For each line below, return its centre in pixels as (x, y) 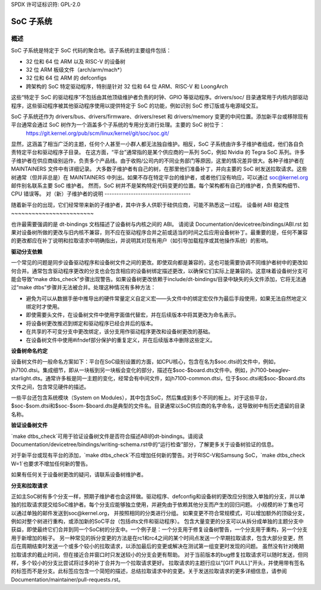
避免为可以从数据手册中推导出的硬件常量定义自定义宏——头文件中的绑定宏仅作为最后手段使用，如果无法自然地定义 (166, 298)
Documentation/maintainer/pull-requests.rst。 (67, 579)
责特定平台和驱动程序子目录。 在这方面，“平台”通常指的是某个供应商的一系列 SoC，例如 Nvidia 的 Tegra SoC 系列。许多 (158, 152)
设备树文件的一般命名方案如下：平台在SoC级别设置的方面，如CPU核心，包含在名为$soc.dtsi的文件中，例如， (145, 362)
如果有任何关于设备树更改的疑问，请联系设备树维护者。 (79, 475)
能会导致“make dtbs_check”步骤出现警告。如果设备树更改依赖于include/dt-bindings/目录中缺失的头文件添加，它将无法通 (158, 279)
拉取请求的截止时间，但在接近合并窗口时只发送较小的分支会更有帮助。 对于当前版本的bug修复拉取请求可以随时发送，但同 (160, 554)
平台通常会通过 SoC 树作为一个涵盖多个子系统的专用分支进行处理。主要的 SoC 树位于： (118, 125)
